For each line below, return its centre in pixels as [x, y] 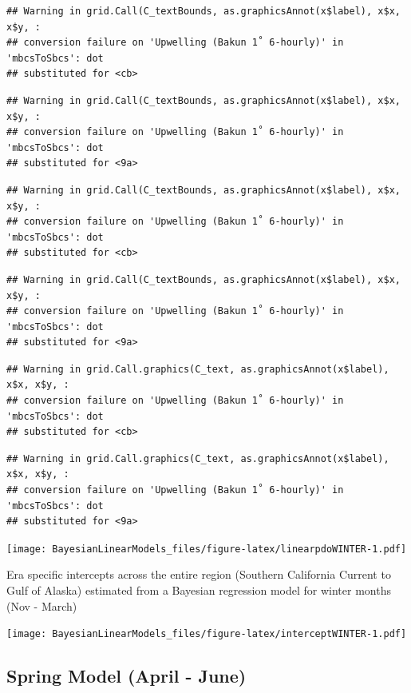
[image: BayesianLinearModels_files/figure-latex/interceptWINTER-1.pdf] [207, 634]
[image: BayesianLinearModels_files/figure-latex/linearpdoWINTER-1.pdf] [207, 549]
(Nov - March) [42, 605]
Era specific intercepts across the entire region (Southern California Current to [199, 574]
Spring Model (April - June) [126, 676]
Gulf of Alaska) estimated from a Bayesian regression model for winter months [199, 590]
